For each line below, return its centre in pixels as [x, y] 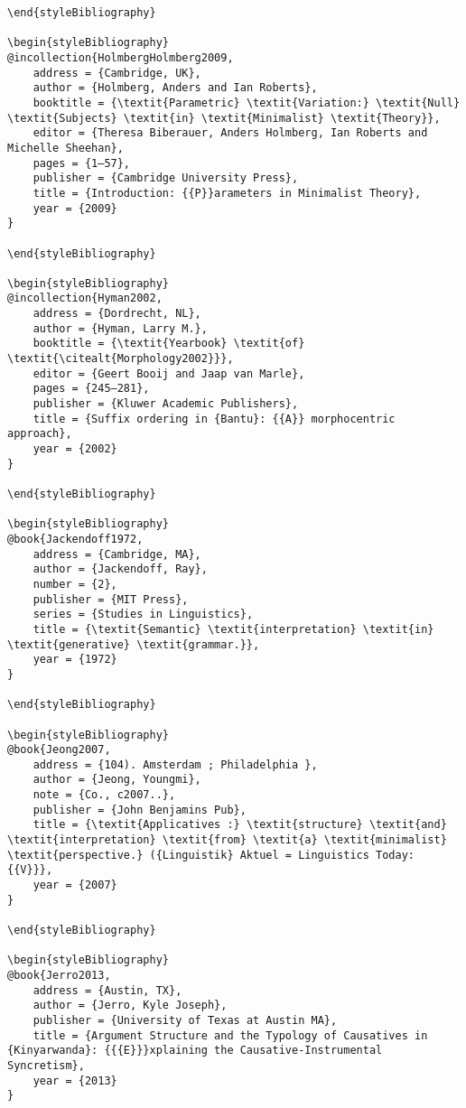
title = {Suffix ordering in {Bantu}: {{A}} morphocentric [214, 419]
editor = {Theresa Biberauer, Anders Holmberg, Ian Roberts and [230, 133]
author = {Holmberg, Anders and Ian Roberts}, [175, 88]
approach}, [40, 434]
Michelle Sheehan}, [65, 148]
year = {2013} [75, 1080]
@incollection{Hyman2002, [85, 298]
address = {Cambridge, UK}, [117, 73]
